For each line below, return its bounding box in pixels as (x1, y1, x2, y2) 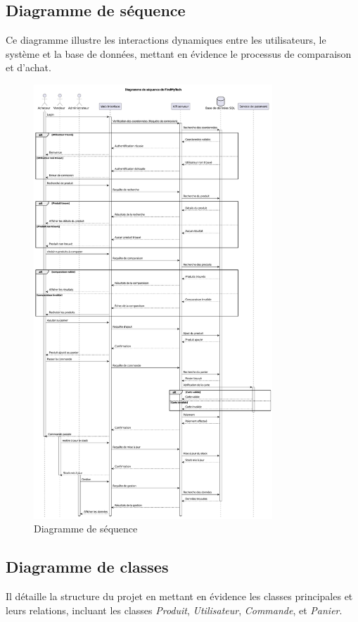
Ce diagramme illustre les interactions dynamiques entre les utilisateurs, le (6, 32, 326, 47)
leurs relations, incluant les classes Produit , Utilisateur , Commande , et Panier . (6, 602, 343, 617)
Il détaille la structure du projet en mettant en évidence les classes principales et (6, 589, 353, 604)
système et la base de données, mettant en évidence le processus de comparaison (6, 46, 352, 61)
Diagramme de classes (6, 556, 169, 578)
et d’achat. (6, 60, 51, 75)
